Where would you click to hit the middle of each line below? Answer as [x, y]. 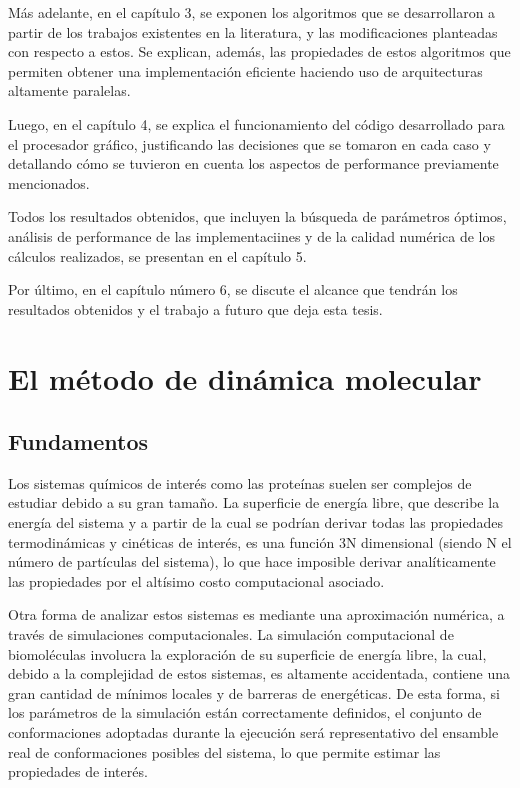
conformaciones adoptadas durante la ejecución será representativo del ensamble [253, 732]
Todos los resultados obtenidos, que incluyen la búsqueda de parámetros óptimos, [257, 216]
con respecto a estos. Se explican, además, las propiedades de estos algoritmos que [259, 51]
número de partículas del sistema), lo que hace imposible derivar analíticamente [252, 561]
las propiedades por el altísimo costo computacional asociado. [196, 580]
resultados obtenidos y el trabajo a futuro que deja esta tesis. [195, 308]
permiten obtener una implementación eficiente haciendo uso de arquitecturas [245, 70]
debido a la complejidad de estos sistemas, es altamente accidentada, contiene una [259, 673]
